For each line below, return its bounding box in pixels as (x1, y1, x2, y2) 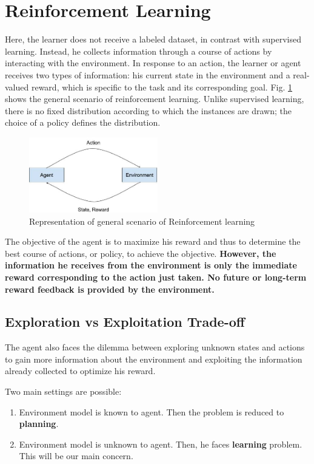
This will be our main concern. (19, 449, 133, 462)
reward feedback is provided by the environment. (5, 282, 215, 295)
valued (5, 80, 29, 93)
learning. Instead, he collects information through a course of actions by (5, 44, 272, 57)
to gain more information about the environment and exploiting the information (5, 352, 302, 365)
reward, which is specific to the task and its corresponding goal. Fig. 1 (31, 80, 293, 93)
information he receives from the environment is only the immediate (5, 259, 297, 271)
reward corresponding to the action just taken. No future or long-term (5, 270, 307, 283)
